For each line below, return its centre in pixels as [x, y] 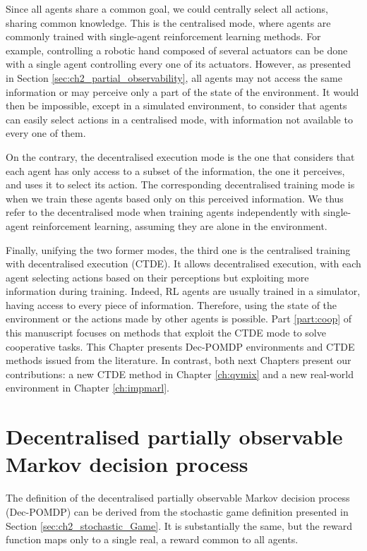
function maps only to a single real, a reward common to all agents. [152, 539]
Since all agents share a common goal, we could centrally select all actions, [167, 8]
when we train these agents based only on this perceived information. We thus [175, 198]
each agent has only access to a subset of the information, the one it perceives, [175, 170]
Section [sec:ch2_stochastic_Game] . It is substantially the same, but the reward [179, 525]
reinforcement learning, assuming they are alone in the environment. [180, 225]
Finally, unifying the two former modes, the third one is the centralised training [178, 249]
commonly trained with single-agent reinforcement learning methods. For [163, 36]
